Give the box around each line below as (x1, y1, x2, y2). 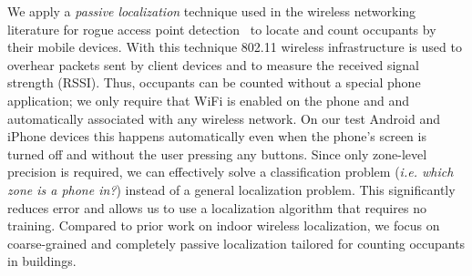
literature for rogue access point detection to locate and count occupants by (7, 19, 436, 38)
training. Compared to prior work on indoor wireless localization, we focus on (7, 216, 440, 235)
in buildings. (7, 251, 77, 271)
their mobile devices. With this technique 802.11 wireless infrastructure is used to (7, 37, 462, 56)
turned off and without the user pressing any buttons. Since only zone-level (7, 144, 427, 163)
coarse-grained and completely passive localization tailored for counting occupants (7, 233, 466, 252)
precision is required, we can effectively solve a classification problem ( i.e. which (7, 162, 454, 181)
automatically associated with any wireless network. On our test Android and (7, 108, 440, 128)
